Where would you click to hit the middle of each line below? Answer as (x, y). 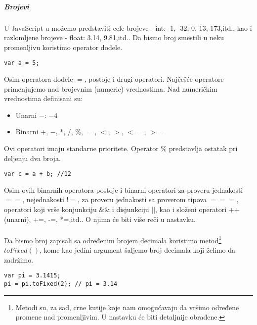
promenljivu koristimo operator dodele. (63, 47)
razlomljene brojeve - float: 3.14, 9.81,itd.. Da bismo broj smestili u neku (114, 37)
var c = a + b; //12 (38, 174)
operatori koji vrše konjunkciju (50, 209)
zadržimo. (19, 259)
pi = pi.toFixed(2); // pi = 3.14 (61, 284)
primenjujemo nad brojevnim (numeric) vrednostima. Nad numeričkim (111, 88)
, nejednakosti (43, 199)
